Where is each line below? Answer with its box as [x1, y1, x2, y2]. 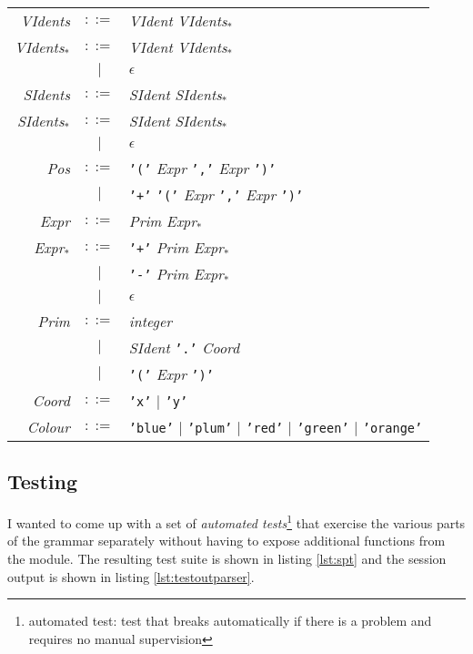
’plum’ [187, 421, 233, 435]
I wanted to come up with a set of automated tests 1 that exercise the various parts [7, 511, 466, 532]
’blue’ [128, 421, 174, 435]
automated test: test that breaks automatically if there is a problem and [28, 611, 432, 630]
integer [128, 311, 173, 332]
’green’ [297, 421, 349, 435]
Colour [26, 416, 70, 437]
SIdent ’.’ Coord [128, 337, 240, 358]
